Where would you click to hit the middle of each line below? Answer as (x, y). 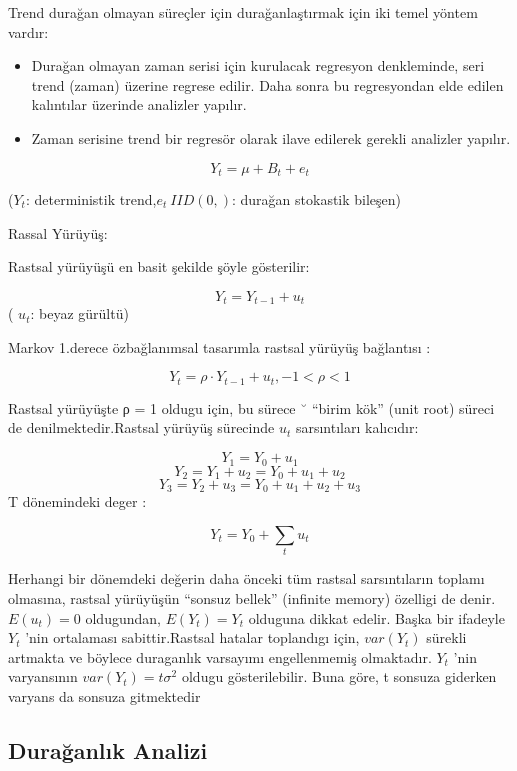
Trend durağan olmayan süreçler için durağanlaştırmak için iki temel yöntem (243, 12)
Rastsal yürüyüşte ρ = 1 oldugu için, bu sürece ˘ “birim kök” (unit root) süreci (251, 407)
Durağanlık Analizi (108, 749)
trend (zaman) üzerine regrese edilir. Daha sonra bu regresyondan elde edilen (267, 84)
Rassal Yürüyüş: (58, 232)
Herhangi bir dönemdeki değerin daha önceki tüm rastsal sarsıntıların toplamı (246, 578)
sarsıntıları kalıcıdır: (357, 427)
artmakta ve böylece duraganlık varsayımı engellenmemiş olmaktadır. (220, 656)
